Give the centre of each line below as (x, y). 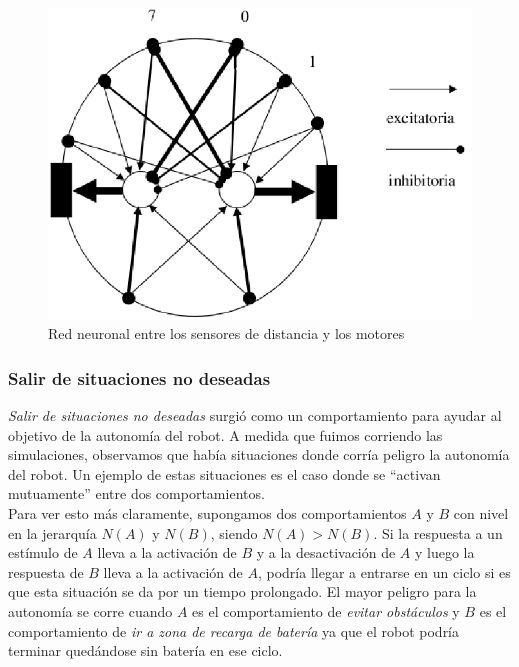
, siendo (234, 532)
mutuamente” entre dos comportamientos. (136, 493)
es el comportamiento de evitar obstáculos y (326, 610)
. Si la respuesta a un (438, 532)
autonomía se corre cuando (90, 610)
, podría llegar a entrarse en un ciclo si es (384, 571)
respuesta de (46, 571)
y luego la (445, 552)
